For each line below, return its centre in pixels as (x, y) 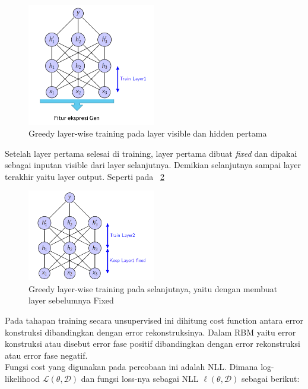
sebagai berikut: (271, 378)
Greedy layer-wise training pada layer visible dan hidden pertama (148, 133)
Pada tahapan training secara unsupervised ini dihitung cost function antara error (154, 320)
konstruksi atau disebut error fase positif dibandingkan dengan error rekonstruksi (153, 344)
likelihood (23, 378)
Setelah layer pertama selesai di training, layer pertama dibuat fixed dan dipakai (151, 153)
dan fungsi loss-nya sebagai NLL (140, 378)
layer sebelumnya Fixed (71, 300)
